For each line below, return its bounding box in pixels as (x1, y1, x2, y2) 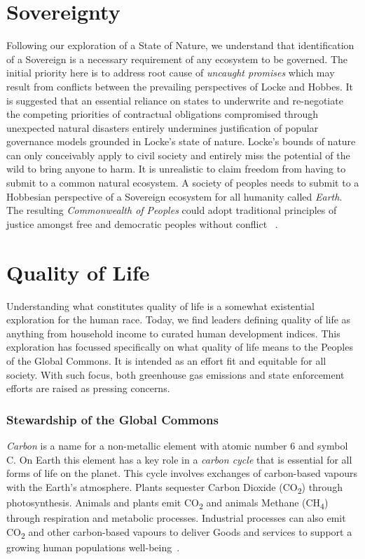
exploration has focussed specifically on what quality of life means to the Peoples (6, 339, 353, 354)
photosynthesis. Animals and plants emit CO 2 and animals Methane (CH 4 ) (6, 494, 329, 511)
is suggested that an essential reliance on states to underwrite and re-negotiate (6, 93, 343, 107)
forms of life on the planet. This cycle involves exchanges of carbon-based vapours (6, 466, 358, 480)
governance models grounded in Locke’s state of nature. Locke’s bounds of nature (6, 134, 356, 149)
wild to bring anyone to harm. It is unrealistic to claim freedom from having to (6, 161, 346, 176)
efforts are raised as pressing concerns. (6, 381, 170, 396)
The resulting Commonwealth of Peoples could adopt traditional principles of (6, 203, 337, 217)
